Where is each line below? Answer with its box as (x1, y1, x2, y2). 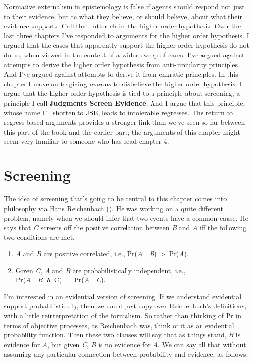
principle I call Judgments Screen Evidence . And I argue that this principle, (4, 97, 245, 108)
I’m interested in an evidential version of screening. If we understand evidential (4, 291, 242, 301)
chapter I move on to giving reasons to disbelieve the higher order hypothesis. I (4, 78, 242, 88)
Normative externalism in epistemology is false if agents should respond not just (4, 1, 245, 11)
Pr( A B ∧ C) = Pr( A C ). (15, 275, 106, 285)
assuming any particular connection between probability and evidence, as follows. (4, 349, 248, 359)
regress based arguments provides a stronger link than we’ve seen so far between (4, 117, 245, 127)
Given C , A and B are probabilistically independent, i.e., (15, 265, 186, 275)
